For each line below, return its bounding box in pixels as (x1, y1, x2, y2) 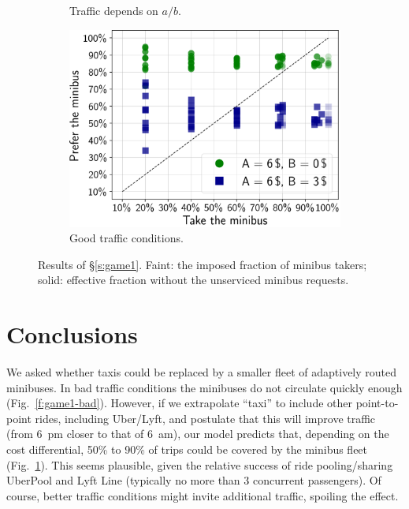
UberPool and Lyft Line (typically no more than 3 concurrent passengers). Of (6, 472, 381, 488)
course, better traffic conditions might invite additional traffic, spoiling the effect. (6, 487, 399, 503)
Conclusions (6, 318, 138, 350)
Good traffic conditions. (69, 230, 184, 246)
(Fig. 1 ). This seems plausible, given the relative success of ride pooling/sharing (6, 456, 393, 473)
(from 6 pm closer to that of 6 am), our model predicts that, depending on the (6, 425, 389, 442)
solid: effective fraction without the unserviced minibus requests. (38, 271, 349, 288)
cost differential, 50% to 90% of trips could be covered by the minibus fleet (6, 441, 368, 457)
